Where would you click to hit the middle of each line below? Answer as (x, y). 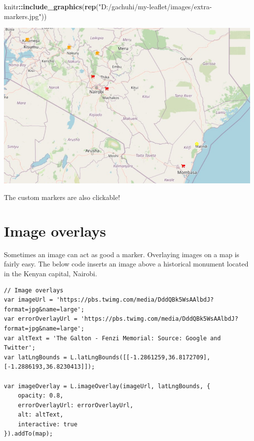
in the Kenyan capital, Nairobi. (51, 273)
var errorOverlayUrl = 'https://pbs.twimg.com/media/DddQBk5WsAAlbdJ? (121, 319)
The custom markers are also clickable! (62, 197)
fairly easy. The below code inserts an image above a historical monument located (126, 264)
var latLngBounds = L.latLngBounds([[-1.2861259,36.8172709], (107, 357)
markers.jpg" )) (25, 16)
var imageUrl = (29, 300)
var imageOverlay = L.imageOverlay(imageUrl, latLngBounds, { (107, 386)
